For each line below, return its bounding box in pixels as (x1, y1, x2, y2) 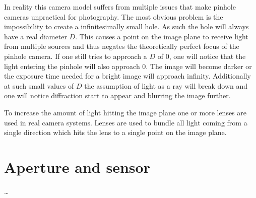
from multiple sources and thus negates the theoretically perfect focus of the (4, 41, 239, 51)
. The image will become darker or (146, 60, 252, 71)
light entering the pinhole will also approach (4, 60, 140, 71)
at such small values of (4, 80, 74, 91)
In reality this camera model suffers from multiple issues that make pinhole (4, 2, 236, 12)
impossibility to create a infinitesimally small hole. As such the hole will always (4, 21, 249, 32)
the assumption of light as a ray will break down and (84, 80, 248, 91)
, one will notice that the (169, 50, 246, 61)
